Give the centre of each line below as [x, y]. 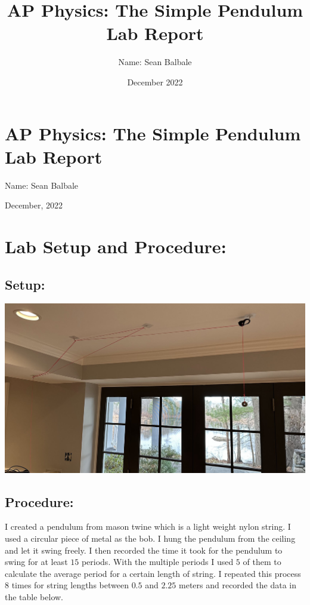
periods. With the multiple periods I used [157, 562]
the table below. [34, 597]
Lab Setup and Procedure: [116, 246]
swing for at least [36, 562]
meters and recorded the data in [238, 585]
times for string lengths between [70, 585]
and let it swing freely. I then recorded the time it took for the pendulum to [144, 550]
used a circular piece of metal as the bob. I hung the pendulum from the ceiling [150, 538]
